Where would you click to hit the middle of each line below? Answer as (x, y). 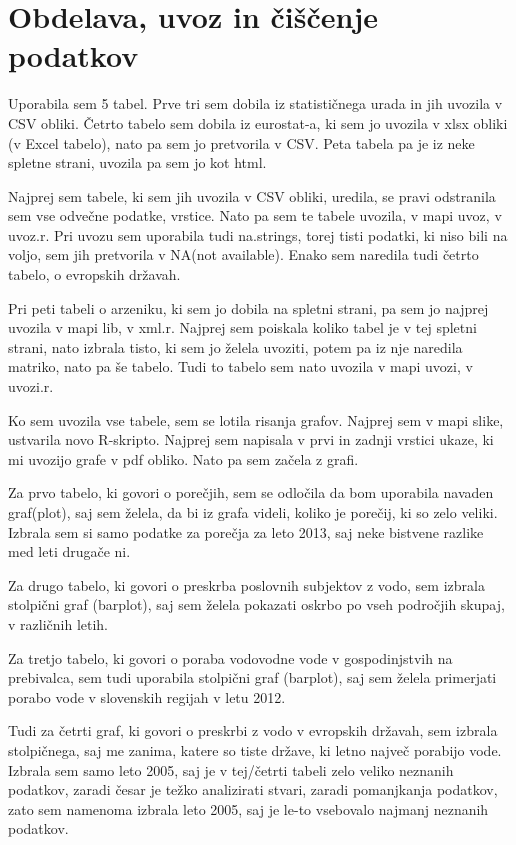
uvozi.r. (31, 386)
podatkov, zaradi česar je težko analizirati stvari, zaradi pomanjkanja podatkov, (253, 789)
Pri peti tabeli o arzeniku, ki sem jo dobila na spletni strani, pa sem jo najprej (248, 307)
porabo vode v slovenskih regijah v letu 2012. (147, 696)
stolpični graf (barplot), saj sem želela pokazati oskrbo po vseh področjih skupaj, (256, 604)
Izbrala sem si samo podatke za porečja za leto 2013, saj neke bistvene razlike (246, 531)
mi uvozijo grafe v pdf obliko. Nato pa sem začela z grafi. (183, 458)
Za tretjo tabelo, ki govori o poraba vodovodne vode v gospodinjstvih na (230, 657)
